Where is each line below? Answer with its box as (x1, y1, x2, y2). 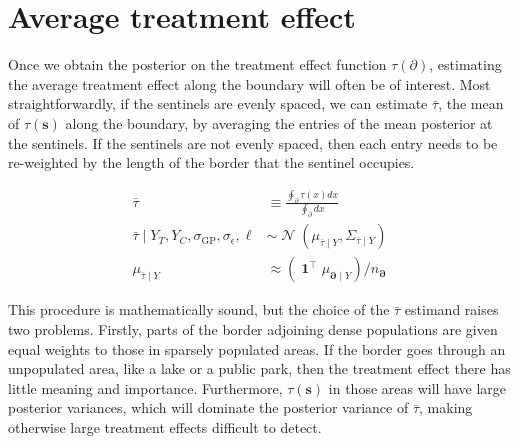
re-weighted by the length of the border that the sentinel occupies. (8, 152, 415, 173)
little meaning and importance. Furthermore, (8, 377, 283, 398)
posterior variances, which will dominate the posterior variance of (8, 397, 409, 418)
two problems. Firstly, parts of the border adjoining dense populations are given (8, 318, 498, 339)
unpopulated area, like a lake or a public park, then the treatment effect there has (8, 358, 511, 379)
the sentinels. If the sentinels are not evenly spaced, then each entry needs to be (8, 132, 498, 153)
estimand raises (404, 299, 499, 320)
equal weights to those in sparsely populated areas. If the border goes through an (8, 338, 506, 359)
